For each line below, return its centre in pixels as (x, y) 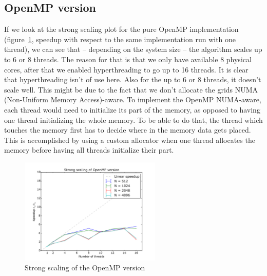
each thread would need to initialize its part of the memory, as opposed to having (132, 109)
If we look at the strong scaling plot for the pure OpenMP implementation (121, 29)
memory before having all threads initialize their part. (89, 150)
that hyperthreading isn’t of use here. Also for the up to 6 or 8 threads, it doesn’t (133, 79)
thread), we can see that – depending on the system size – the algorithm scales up (133, 49)
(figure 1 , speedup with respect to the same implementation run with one (120, 39)
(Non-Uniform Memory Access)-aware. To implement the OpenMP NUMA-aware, (133, 99)
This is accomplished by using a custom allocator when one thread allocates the (130, 140)
